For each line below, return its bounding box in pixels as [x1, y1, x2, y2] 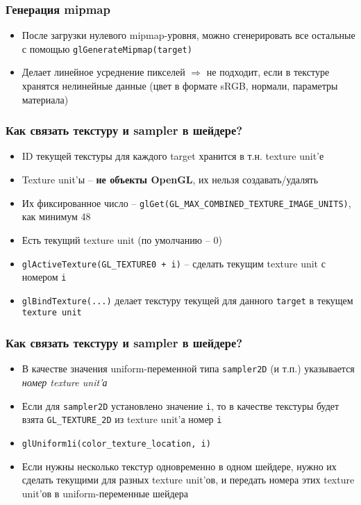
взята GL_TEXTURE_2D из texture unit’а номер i [22, 412, 222, 427]
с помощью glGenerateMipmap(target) [22, 41, 192, 56]
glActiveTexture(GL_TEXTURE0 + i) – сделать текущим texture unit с [22, 256, 326, 270]
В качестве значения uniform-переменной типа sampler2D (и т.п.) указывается [22, 361, 355, 376]
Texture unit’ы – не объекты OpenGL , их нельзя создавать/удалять [22, 172, 319, 187]
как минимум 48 [22, 209, 91, 224]
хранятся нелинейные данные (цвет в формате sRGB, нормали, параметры [22, 78, 338, 93]
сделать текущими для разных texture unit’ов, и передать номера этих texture [22, 472, 355, 487]
